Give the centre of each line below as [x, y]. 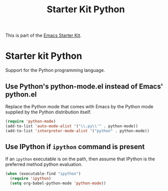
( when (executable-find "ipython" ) [43, 174]
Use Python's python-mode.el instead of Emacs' [84, 86]
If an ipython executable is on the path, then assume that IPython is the [80, 159]
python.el [21, 94]
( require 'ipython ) [31, 179]
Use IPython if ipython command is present [75, 147]
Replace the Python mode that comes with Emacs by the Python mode [79, 106]
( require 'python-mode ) [31, 121]
